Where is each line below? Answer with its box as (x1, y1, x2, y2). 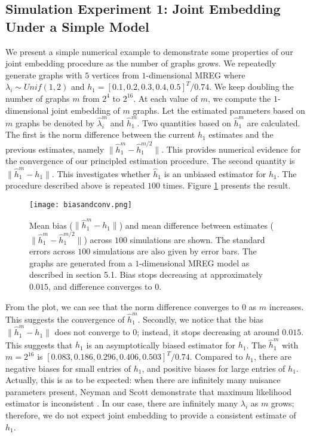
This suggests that (5, 338, 73, 351)
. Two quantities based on (137, 116, 231, 129)
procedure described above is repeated (5, 179, 145, 192)
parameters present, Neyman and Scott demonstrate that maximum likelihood (5, 385, 292, 397)
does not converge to (54, 326, 130, 338)
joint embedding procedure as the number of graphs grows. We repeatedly (5, 57, 277, 69)
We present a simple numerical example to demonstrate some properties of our (5, 45, 293, 57)
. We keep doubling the (209, 80, 294, 93)
